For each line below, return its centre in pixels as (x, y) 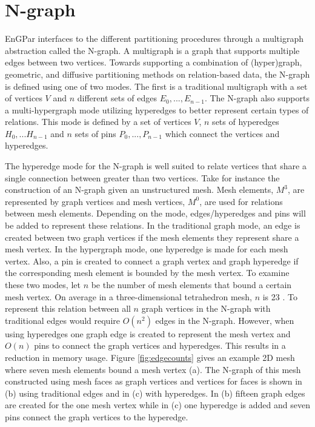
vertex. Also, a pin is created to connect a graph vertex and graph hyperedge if (152, 261)
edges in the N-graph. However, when (225, 320)
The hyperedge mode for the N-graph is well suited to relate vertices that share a (156, 166)
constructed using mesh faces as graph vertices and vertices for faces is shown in (154, 381)
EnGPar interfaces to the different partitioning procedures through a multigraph (154, 39)
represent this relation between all (68, 308)
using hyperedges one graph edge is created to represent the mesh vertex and (148, 333)
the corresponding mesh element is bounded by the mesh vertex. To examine (147, 273)
